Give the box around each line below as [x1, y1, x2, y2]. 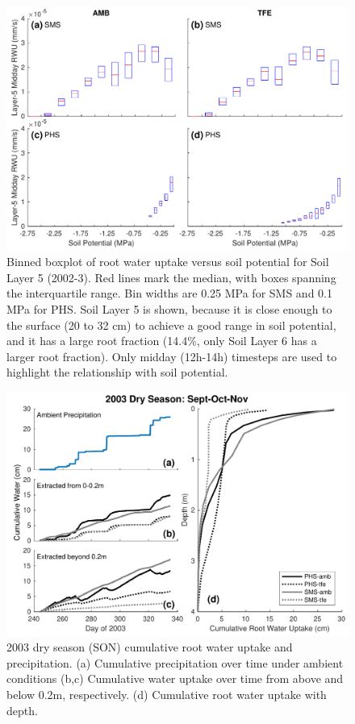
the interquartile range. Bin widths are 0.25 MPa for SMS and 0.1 [6, 285, 332, 302]
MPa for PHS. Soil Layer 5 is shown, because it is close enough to [6, 301, 332, 318]
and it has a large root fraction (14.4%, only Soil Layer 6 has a [6, 332, 317, 349]
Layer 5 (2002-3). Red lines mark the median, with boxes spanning [6, 268, 336, 285]
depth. [6, 701, 38, 718]
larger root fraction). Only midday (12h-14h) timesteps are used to [6, 347, 337, 364]
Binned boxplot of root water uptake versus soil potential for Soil [6, 253, 329, 270]
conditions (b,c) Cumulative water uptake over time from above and [6, 670, 344, 687]
